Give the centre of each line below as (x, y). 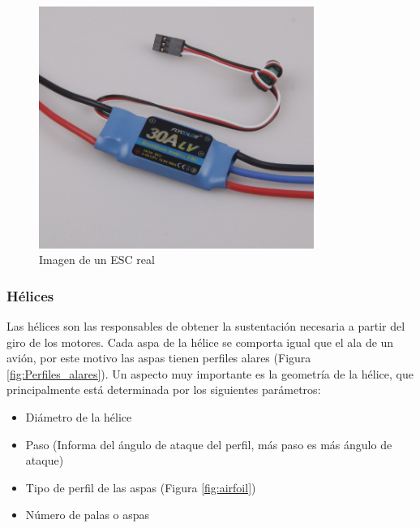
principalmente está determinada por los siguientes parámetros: (164, 390)
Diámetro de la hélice (79, 416)
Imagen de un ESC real (97, 260)
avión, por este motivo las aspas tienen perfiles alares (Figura (159, 358)
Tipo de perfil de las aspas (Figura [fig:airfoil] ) (141, 487)
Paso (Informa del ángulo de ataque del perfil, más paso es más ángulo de (209, 444)
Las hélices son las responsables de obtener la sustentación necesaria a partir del (206, 325)
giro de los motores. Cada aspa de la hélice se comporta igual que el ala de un (200, 342)
